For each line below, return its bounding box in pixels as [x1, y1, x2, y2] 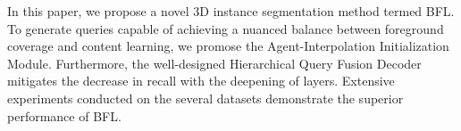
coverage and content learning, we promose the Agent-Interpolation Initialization [7, 37, 449, 55]
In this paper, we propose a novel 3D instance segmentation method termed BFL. [7, 2, 455, 20]
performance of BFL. [7, 106, 122, 125]
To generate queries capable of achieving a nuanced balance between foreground [7, 19, 444, 37]
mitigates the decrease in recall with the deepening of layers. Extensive [7, 71, 395, 90]
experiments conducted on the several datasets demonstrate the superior [7, 88, 404, 107]
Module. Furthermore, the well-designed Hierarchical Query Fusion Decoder [7, 53, 422, 72]
